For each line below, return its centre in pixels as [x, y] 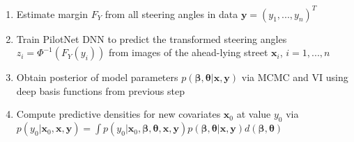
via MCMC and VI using [295, 77]
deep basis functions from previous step [100, 90]
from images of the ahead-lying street [188, 52]
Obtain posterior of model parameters [97, 77]
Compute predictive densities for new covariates [118, 114]
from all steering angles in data [171, 14]
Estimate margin [52, 14]
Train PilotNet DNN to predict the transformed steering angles [152, 38]
